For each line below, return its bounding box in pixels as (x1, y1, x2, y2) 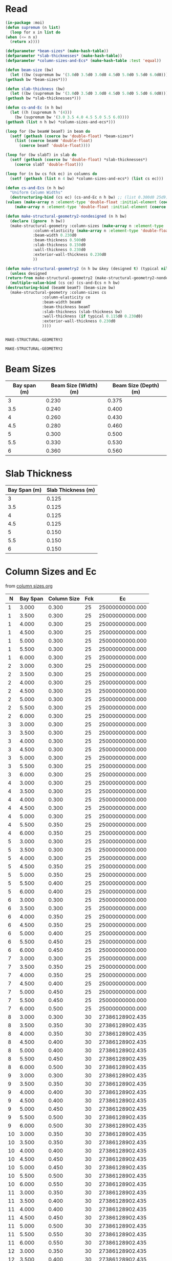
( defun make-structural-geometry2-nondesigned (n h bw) (5, 214, 127, 219)
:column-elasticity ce (41, 294, 91, 300)
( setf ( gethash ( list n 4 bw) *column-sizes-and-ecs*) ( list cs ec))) (10, 176, 164, 181)
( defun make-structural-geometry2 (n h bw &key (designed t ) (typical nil (5, 266, 168, 271)
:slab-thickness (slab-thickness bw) (41, 309, 123, 314)
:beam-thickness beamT (41, 304, 91, 309)
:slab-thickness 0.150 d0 (32, 242, 86, 247)
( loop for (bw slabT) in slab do (5, 152, 77, 157)
